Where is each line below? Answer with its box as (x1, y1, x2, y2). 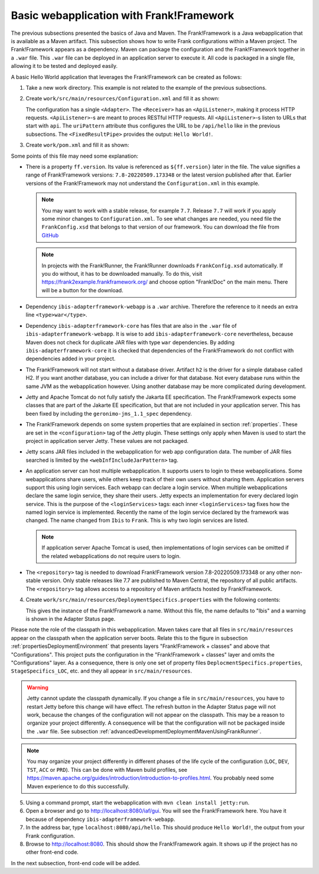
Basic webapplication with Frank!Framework (11, 9, 235, 22)
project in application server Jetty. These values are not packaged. (25, 437, 189, 444)
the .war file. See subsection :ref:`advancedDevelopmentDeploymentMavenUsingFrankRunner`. (27, 728, 262, 735)
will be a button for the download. (41, 286, 123, 293)
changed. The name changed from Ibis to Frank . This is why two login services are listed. (25, 517, 249, 524)
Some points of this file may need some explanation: (11, 152, 139, 159)
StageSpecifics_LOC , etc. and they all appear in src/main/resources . (11, 667, 192, 674)
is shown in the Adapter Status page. (25, 615, 116, 622)
